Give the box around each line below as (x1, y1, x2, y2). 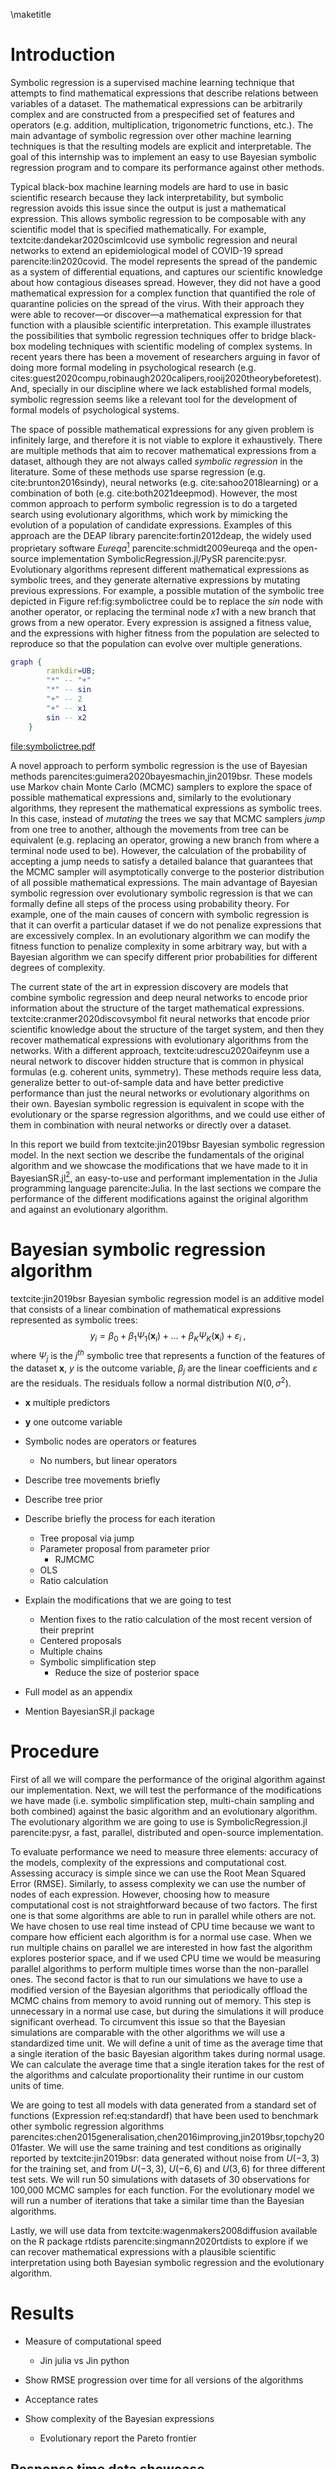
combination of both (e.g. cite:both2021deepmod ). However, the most (10, 487, 298, 499)
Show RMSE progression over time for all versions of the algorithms (24, 2374, 304, 2386)
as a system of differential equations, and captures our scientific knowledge (10, 265, 323, 278)
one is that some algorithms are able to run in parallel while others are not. (10, 1909, 317, 1921)
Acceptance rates (24, 2393, 99, 2405)
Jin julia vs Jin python (39, 2354, 130, 2366)
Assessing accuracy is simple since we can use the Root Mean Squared (10, 1867, 307, 1879)
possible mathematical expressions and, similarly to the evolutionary (10, 791, 292, 803)
